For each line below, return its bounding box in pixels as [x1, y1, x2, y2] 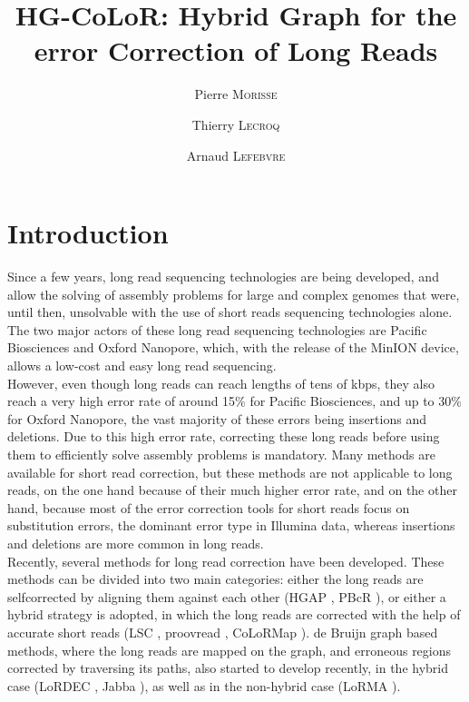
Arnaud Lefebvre [186, 145, 286, 164]
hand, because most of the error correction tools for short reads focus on [7, 498, 410, 517]
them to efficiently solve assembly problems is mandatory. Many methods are [7, 444, 435, 463]
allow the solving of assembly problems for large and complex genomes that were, [7, 284, 460, 303]
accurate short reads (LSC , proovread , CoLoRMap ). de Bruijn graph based [7, 622, 438, 641]
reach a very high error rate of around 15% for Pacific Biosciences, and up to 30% [7, 391, 462, 410]
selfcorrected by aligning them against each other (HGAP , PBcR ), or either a [7, 587, 446, 606]
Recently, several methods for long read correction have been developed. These [7, 551, 445, 570]
